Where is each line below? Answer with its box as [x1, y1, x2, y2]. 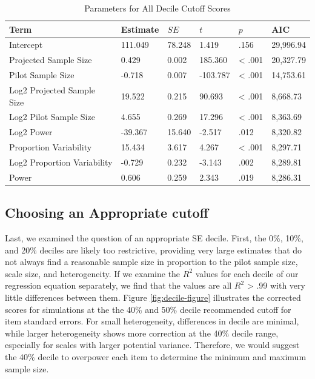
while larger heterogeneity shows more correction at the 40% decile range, [5, 326, 279, 339]
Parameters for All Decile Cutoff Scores [84, 2, 231, 14]
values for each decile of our [195, 267, 299, 280]
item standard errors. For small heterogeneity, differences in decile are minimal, [5, 315, 299, 327]
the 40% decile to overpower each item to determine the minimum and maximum [5, 350, 307, 363]
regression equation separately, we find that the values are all [5, 279, 232, 292]
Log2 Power [9, 126, 53, 138]
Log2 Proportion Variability [9, 155, 113, 168]
